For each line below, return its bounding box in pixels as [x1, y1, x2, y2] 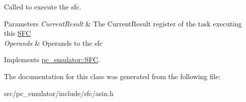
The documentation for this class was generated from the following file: [4, 71, 221, 81]
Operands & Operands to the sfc [4, 37, 103, 48]
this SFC [4, 28, 31, 38]
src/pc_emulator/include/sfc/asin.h [4, 88, 114, 98]
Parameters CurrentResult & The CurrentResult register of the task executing [4, 18, 242, 28]
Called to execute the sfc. [4, 1, 81, 11]
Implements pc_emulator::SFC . [4, 54, 100, 65]
